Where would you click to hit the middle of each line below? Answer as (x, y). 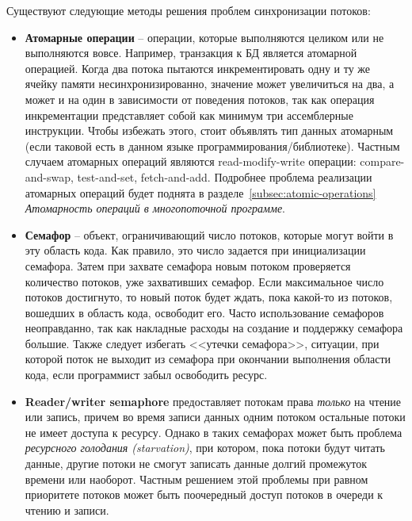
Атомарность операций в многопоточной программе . (155, 208)
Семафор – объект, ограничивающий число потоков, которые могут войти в (209, 234)
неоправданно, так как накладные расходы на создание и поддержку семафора (214, 328)
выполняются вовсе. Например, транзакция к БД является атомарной (191, 53)
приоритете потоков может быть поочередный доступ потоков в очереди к (204, 494)
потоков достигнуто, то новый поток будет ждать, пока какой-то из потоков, (209, 297)
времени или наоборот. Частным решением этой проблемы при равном (196, 479)
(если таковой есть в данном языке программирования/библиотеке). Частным (212, 146)
